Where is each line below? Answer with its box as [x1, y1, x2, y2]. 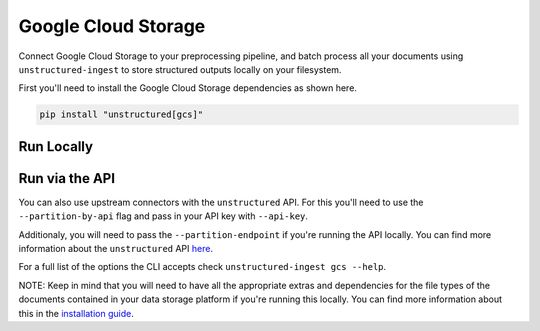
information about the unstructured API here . [18, 243, 214, 254]
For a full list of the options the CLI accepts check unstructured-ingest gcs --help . [18, 261, 387, 273]
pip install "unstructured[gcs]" [39, 109, 204, 120]
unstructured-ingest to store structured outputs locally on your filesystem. [18, 63, 342, 75]
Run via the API [18, 170, 115, 187]
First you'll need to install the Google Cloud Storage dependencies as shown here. [18, 82, 357, 94]
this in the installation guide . [18, 307, 134, 319]
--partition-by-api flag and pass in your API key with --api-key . [18, 210, 309, 222]
